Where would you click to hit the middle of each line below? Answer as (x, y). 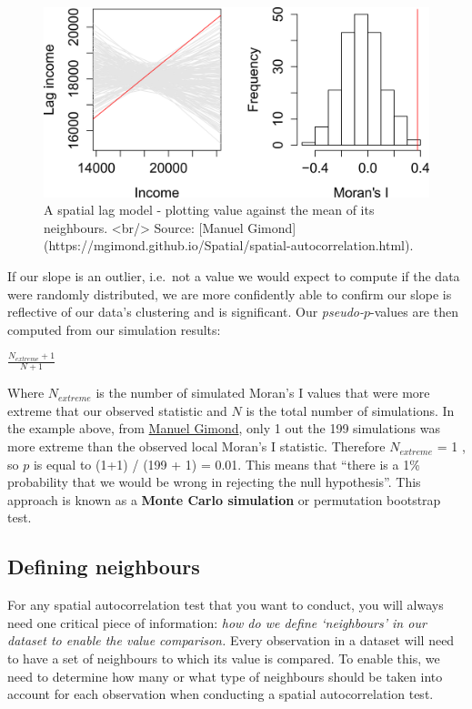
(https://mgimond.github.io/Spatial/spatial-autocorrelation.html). (229, 245)
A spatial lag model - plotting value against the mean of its (209, 210)
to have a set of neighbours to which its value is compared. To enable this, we (224, 658)
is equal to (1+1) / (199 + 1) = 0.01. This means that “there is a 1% (226, 464)
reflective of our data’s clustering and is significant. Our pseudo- (186, 312)
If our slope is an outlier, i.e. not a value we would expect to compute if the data (234, 276)
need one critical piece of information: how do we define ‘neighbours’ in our (217, 622)
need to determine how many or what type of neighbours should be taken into (225, 676)
